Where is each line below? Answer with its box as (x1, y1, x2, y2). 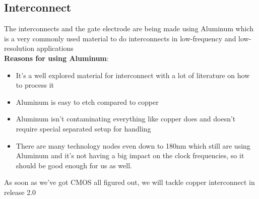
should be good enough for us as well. (16, 160, 132, 170)
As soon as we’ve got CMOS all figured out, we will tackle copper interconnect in (4, 177, 255, 187)
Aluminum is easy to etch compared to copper (16, 96, 159, 107)
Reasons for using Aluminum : (4, 52, 109, 63)
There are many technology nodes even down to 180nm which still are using (16, 140, 250, 151)
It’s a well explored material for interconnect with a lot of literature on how (16, 70, 250, 80)
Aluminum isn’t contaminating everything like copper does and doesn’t (16, 113, 236, 124)
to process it (16, 80, 54, 90)
